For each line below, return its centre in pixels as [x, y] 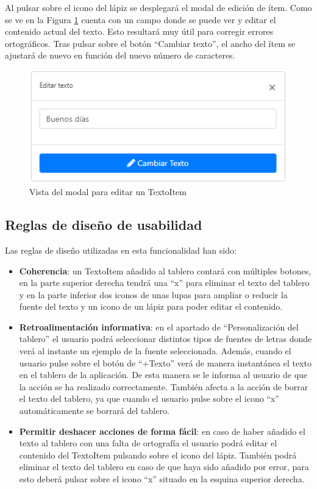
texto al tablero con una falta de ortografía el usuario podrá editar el [148, 443]
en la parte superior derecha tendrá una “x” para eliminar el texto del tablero [164, 283]
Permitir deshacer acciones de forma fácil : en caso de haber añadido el [162, 431]
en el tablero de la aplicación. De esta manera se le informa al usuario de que [163, 375]
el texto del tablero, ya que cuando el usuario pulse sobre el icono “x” [149, 398]
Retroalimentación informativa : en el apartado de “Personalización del [159, 327]
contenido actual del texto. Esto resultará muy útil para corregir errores [139, 31]
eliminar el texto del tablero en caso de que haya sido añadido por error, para [164, 467]
